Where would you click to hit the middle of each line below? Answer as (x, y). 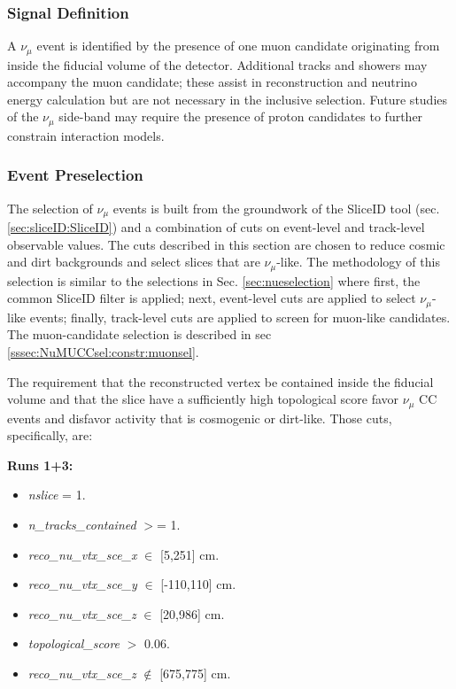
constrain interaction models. (86, 135)
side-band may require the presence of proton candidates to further (241, 116)
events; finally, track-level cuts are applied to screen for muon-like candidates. (240, 317)
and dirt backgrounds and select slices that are (134, 262)
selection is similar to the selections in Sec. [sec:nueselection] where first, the (214, 280)
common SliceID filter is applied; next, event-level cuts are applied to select (212, 298)
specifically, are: (50, 435)
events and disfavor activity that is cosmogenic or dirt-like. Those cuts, (200, 418)
